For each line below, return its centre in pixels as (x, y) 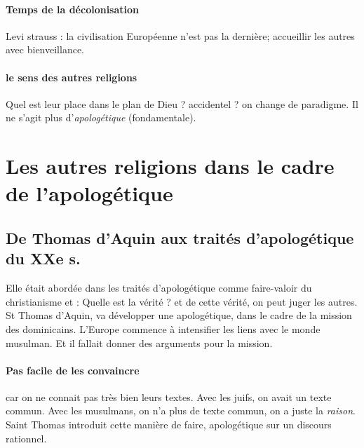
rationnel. (26, 438)
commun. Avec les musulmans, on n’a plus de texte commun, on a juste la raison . (181, 410)
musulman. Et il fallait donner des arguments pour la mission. (139, 342)
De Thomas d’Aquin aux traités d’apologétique (180, 237)
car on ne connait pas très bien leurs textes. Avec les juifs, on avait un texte (169, 396)
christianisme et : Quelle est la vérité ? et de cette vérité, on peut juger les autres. (182, 301)
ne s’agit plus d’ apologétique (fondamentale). (101, 117)
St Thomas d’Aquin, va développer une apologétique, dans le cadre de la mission (179, 315)
